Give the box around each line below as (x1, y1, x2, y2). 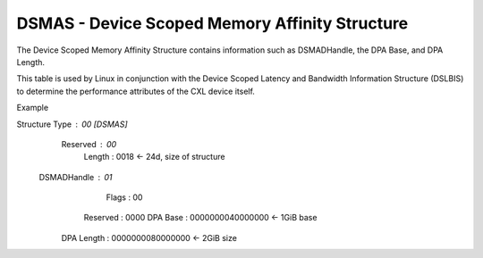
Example (16, 103, 49, 113)
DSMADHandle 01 (38, 171, 113, 182)
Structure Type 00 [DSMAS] (16, 119, 129, 129)
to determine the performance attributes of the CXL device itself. (16, 86, 255, 96)
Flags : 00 (106, 192, 143, 203)
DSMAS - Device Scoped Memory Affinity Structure (16, 13, 409, 33)
